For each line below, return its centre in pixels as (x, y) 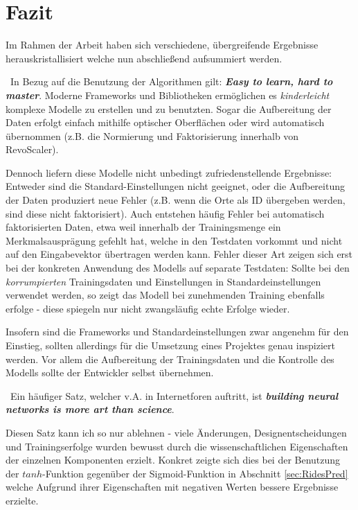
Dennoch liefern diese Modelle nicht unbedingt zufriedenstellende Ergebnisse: (169, 172)
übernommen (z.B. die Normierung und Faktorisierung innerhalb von (152, 135)
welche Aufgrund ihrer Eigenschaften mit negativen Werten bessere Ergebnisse (172, 487)
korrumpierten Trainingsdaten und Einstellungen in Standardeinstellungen (163, 281)
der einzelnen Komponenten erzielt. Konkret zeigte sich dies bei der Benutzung (173, 460)
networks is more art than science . (90, 409)
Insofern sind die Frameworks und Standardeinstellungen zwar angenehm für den (177, 332)
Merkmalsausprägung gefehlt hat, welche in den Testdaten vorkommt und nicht (174, 240)
